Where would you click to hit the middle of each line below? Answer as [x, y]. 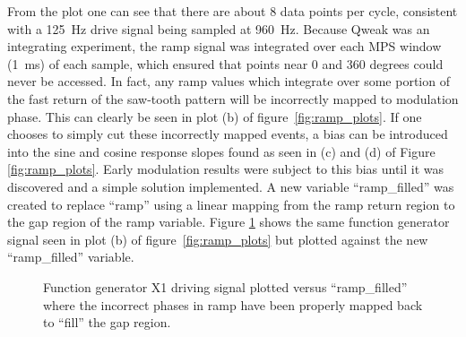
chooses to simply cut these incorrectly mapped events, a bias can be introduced [228, 134]
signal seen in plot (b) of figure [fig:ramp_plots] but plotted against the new [218, 239]
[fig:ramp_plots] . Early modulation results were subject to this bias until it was [226, 169]
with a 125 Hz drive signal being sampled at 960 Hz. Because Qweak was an [219, 28]
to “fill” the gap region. [107, 322]
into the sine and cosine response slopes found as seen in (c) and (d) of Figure [221, 151]
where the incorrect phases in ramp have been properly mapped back [233, 304]
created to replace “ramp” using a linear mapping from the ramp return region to [231, 204]
